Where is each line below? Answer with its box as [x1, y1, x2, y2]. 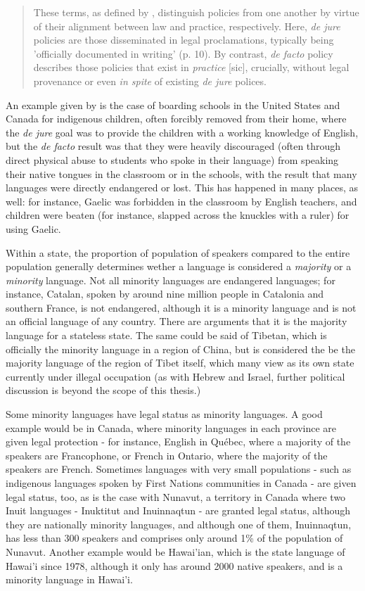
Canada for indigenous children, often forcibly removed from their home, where [6, 111, 347, 126]
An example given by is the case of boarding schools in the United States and [6, 97, 340, 112]
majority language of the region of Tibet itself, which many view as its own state [6, 355, 354, 370]
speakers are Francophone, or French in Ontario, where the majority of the [6, 447, 328, 462]
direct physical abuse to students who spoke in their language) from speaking [6, 152, 339, 167]
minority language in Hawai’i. [6, 572, 133, 587]
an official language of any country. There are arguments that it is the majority [6, 314, 347, 329]
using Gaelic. [6, 221, 61, 236]
